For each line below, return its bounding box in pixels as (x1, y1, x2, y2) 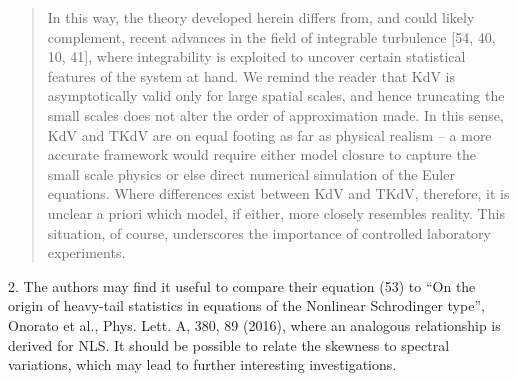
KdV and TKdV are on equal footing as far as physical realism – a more (47, 124, 492, 145)
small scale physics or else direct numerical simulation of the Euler (47, 163, 455, 184)
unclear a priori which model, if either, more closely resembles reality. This (47, 202, 505, 223)
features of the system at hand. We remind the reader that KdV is (47, 65, 456, 86)
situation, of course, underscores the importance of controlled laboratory (47, 222, 491, 243)
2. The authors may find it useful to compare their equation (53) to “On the (8, 275, 476, 296)
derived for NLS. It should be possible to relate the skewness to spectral (8, 334, 450, 355)
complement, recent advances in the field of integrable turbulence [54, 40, (47, 26, 496, 47)
